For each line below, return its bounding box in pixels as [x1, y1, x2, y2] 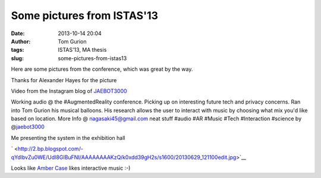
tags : [11, 46, 24, 54]
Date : [11, 30, 25, 37]
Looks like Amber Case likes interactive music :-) [11, 164, 131, 172]
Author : [11, 38, 31, 45]
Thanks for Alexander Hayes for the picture [11, 76, 117, 83]
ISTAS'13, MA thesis [58, 46, 107, 54]
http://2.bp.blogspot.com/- [17, 145, 83, 152]
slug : [11, 54, 24, 62]
